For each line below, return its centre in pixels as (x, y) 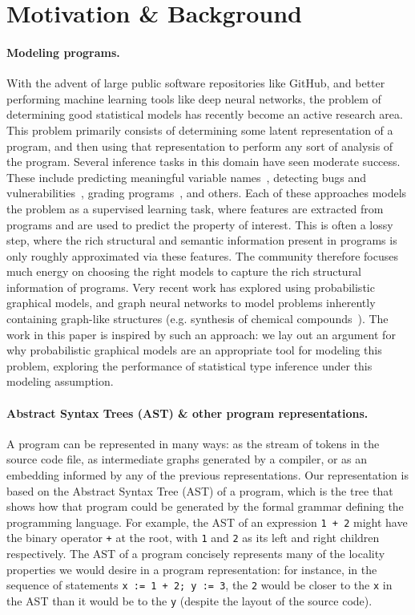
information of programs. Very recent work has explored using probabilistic (191, 287)
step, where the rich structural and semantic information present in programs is (202, 240)
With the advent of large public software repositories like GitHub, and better (196, 83)
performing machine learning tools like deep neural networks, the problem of (194, 98)
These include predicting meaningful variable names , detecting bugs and (187, 177)
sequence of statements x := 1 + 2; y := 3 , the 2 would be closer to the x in (199, 585)
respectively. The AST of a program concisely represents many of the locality (196, 554)
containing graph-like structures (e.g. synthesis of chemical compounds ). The (197, 319)
